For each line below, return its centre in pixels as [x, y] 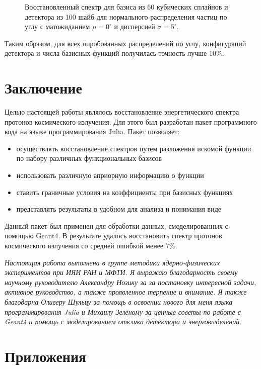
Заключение [43, 88]
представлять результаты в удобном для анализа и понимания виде [119, 209]
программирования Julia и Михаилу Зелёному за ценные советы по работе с [123, 311]
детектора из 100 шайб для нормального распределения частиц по [126, 16]
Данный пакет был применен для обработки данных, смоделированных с [116, 225]
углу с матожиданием [57, 26]
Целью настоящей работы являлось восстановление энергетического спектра [122, 112]
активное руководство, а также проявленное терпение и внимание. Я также [126, 292]
